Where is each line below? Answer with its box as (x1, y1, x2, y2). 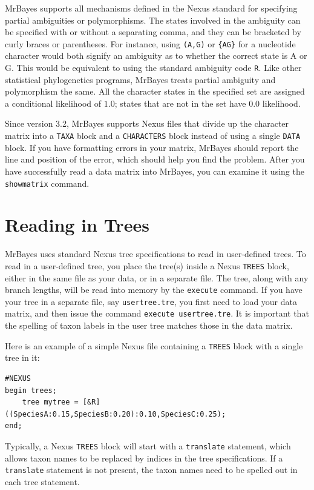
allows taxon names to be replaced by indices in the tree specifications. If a (5, 451, 283, 464)
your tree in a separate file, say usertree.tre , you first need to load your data (5, 295, 297, 307)
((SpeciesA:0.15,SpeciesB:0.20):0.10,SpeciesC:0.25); (5, 409, 226, 418)
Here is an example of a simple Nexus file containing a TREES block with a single (5, 339, 303, 352)
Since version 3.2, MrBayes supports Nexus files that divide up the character (5, 117, 289, 130)
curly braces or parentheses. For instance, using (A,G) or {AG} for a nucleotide (5, 37, 296, 50)
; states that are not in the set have (114, 96, 246, 109)
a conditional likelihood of (5, 96, 102, 109)
